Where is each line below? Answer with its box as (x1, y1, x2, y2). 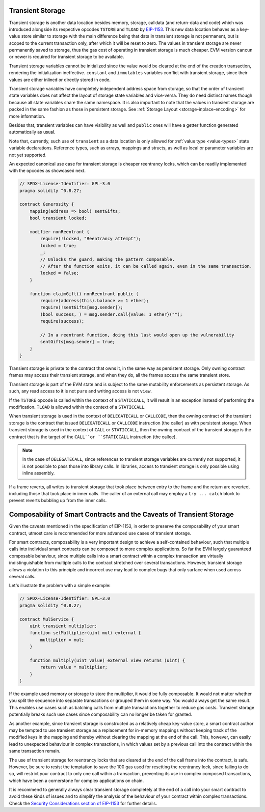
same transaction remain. (9, 748, 61, 754)
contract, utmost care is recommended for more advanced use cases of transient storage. (9, 530, 191, 536)
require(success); (40, 318, 84, 324)
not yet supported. (9, 152, 47, 158)
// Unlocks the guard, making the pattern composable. (40, 256, 175, 262)
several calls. (9, 573, 36, 579)
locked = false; (40, 270, 79, 276)
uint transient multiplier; (29, 623, 98, 629)
